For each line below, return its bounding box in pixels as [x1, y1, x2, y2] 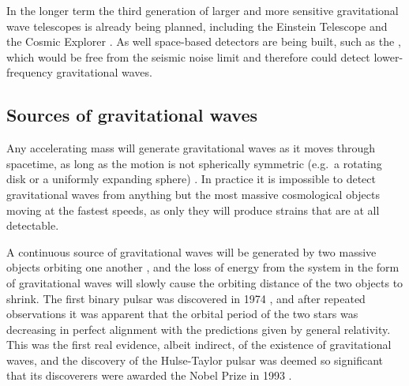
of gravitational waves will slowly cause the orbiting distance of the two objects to [6, 274, 403, 290]
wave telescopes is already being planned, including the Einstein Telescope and [6, 17, 388, 34]
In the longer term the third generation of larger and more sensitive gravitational [6, 2, 399, 18]
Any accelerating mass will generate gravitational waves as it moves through [6, 140, 376, 156]
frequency [6, 64, 53, 81]
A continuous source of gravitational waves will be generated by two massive [6, 243, 377, 260]
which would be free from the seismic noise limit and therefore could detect [6, 48, 370, 65]
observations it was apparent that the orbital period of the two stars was [6, 305, 358, 322]
